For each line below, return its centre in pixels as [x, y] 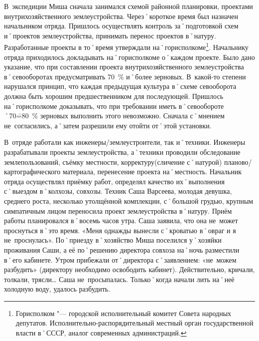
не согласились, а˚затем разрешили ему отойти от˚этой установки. [108, 125]
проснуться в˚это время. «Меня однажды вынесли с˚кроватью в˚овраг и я [120, 230]
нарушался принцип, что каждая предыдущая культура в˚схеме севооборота [120, 86]
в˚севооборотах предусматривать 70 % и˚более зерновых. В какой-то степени [125, 76]
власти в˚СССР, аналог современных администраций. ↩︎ [101, 333]
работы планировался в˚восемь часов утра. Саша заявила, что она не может [121, 220]
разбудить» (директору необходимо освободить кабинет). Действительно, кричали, [129, 269]
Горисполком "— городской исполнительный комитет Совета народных [124, 313]
